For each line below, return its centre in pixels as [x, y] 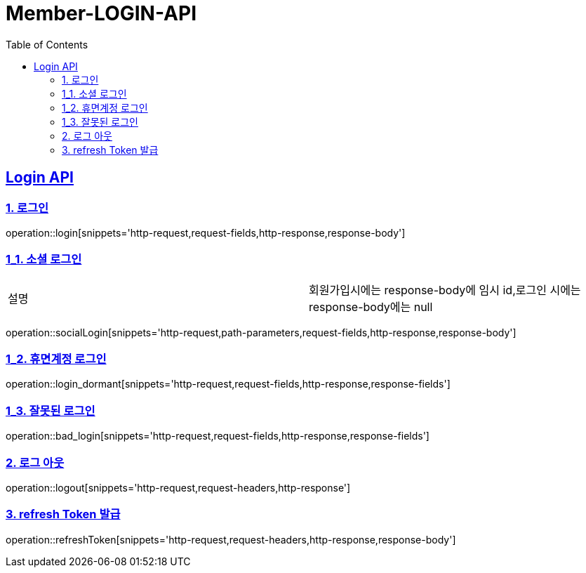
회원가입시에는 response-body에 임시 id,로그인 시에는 [445, 290]
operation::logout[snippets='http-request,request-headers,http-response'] [178, 487]
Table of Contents [47, 44]
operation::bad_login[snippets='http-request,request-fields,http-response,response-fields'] [218, 436]
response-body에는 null [371, 307]
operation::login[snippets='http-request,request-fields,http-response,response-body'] [206, 232]
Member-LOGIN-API [101, 13]
